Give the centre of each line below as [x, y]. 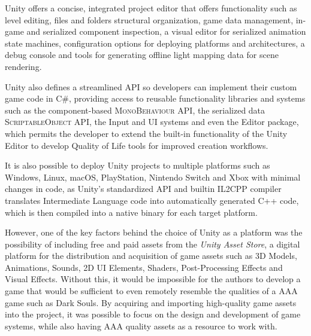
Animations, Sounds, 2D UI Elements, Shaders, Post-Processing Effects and [144, 267]
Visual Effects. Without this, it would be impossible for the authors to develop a [153, 279]
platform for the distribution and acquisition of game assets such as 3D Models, [151, 256]
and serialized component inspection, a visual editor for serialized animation [166, 31]
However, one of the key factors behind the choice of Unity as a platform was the [154, 232]
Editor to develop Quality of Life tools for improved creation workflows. [137, 145]
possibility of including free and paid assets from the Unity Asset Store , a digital [153, 244]
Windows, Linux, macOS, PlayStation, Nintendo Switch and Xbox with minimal [153, 177]
